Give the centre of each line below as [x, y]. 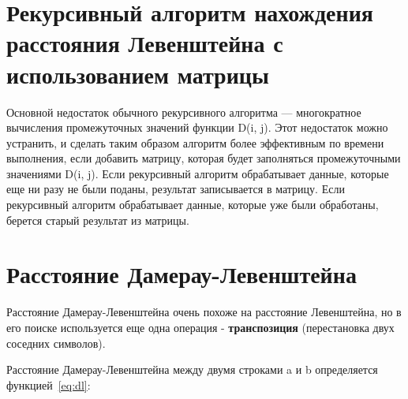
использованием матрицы [138, 74]
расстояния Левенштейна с [145, 43]
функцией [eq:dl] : [49, 384]
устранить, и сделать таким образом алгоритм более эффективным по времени [195, 142]
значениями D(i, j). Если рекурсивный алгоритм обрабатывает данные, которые [198, 173]
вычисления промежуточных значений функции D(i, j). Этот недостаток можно [197, 127]
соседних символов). [56, 343]
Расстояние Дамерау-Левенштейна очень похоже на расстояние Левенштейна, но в [204, 312]
